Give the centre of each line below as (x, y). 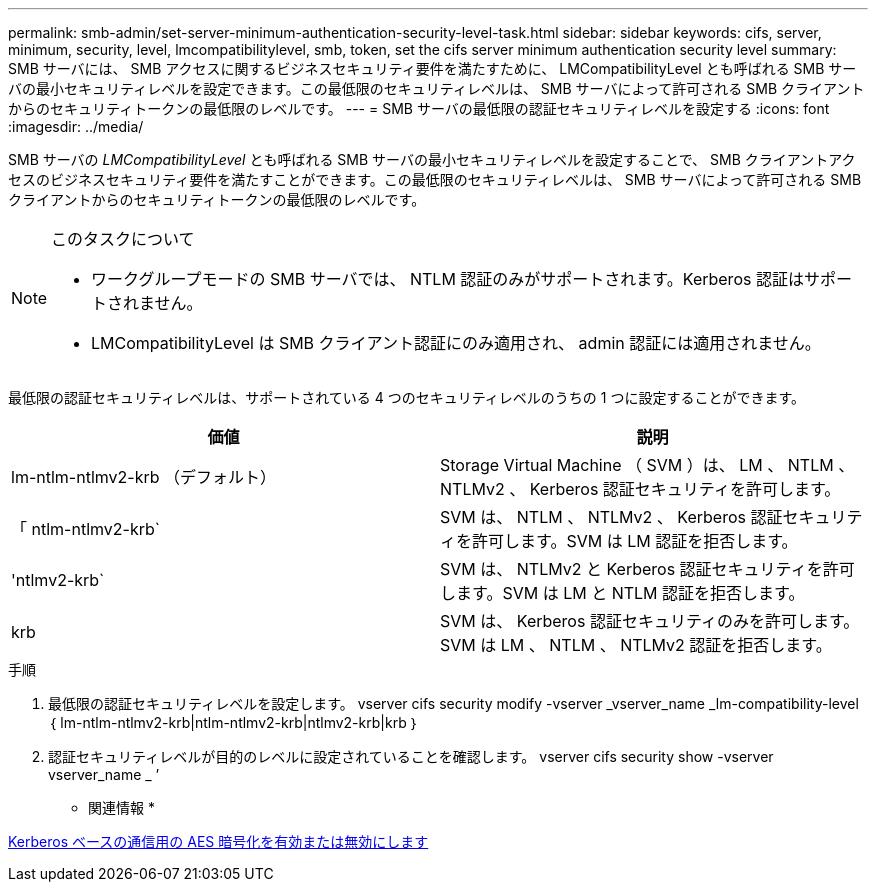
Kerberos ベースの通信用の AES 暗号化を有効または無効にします (218, 841)
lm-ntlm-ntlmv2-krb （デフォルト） (143, 477)
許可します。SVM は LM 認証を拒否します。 (635, 541)
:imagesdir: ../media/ (76, 126)
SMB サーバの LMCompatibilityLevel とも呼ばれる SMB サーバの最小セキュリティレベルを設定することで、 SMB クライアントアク (432, 159)
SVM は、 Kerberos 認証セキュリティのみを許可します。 (650, 621)
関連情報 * (121, 807)
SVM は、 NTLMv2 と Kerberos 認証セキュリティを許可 (647, 569)
